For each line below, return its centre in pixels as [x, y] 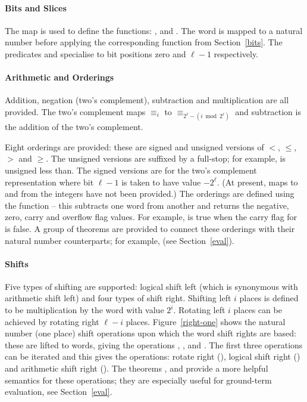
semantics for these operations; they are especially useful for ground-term [138, 380]
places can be [258, 310]
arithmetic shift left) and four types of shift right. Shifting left [118, 298]
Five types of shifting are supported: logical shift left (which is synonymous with [151, 286]
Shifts [17, 263]
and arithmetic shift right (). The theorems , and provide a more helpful [137, 368]
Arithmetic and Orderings [59, 77]
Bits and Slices [36, 7]
